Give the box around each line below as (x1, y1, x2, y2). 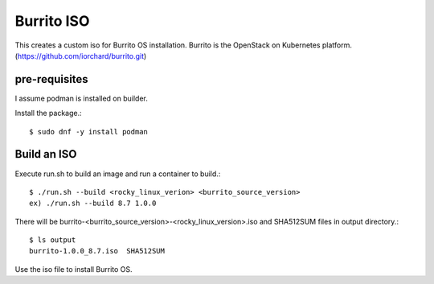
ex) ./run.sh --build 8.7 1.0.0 (29, 199, 157, 208)
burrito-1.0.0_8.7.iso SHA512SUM (29, 246, 165, 256)
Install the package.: (14, 109, 82, 118)
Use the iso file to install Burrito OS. (14, 264, 133, 274)
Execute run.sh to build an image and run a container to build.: (14, 169, 221, 179)
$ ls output (29, 236, 76, 245)
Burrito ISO (14, 12, 90, 30)
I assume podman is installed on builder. (14, 93, 148, 103)
